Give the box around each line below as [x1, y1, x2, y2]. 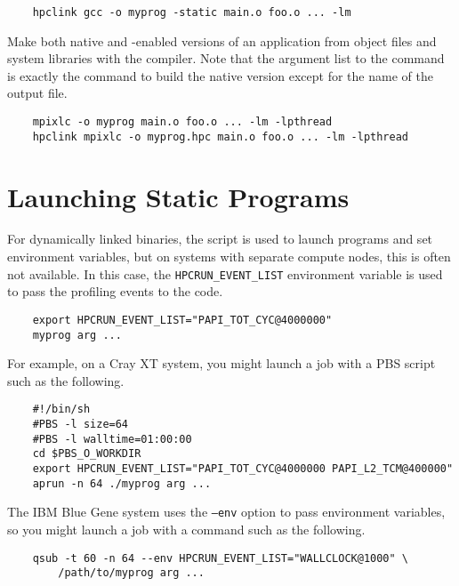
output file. [7, 84, 68, 102]
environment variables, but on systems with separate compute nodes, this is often [7, 247, 451, 266]
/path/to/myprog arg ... [58, 566, 205, 580]
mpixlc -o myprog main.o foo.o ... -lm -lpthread [32, 116, 333, 129]
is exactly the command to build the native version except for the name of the [7, 66, 433, 84]
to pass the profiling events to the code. [7, 282, 223, 301]
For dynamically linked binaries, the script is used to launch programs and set [7, 229, 433, 248]
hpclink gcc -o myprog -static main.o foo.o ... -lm [32, 6, 351, 19]
